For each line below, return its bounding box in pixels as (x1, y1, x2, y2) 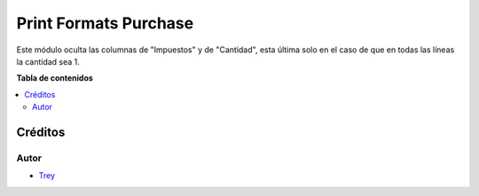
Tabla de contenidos (16, 73, 93, 83)
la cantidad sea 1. (16, 56, 80, 67)
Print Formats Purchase (16, 13, 194, 33)
